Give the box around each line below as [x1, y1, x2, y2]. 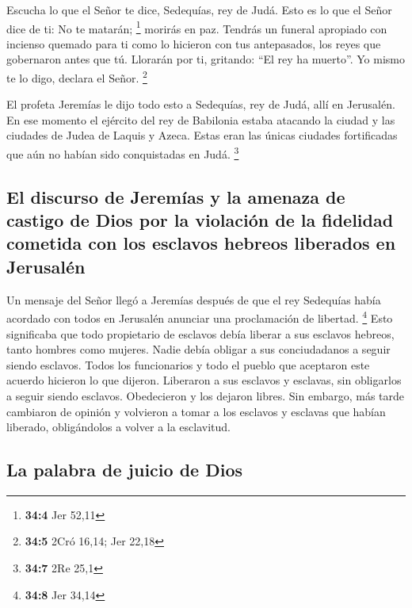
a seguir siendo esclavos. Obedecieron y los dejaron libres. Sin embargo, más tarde [6, 387, 405, 403]
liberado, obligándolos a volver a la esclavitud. [6, 419, 231, 435]
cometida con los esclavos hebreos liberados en [6, 231, 396, 255]
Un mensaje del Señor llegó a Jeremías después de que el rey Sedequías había [6, 291, 381, 308]
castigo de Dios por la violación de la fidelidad [6, 208, 394, 232]
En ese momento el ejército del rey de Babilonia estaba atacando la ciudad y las [6, 111, 395, 128]
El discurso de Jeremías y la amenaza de [6, 184, 345, 208]
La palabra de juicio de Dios [6, 457, 242, 482]
